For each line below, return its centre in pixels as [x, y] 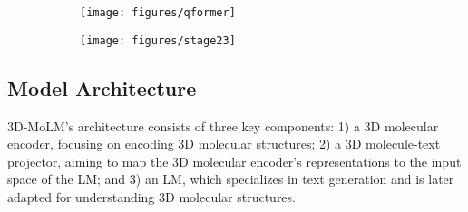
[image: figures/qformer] [158, 13]
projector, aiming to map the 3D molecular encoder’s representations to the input [234, 161]
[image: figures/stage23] [158, 40]
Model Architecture [102, 87]
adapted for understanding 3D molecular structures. [151, 196]
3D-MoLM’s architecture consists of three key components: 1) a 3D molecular [223, 125]
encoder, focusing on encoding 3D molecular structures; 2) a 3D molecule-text [224, 144]
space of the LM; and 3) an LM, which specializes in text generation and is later [231, 179]
